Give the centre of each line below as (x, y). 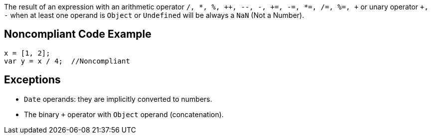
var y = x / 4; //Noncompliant (67, 61)
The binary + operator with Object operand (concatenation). (124, 114)
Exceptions (32, 80)
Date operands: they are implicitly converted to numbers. (118, 99)
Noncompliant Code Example (78, 34)
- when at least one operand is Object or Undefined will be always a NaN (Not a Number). (154, 15)
